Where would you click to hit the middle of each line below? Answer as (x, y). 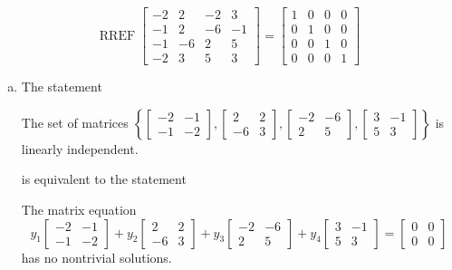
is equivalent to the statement (104, 179)
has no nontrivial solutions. (96, 257)
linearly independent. (80, 148)
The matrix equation (79, 209)
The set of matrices (75, 122)
